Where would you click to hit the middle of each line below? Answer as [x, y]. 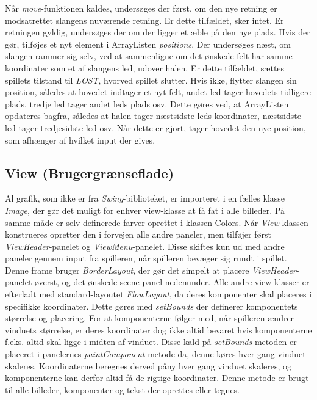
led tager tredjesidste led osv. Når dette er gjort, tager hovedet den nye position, [155, 127]
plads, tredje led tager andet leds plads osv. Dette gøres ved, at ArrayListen [147, 104]
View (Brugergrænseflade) [90, 173]
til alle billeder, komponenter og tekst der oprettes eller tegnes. [123, 389]
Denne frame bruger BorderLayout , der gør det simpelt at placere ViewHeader [151, 270]
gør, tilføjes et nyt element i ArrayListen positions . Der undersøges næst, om [148, 44]
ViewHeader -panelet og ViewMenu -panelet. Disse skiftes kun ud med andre [145, 246]
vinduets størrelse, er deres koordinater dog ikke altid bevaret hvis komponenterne [158, 329]
